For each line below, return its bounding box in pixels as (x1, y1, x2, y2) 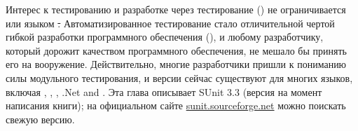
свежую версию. (6, 111, 75, 126)
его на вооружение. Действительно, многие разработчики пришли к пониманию (6, 57, 347, 71)
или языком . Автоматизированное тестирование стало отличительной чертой (6, 15, 335, 30)
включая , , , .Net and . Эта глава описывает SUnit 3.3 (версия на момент (6, 84, 322, 99)
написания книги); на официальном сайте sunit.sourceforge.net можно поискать (6, 98, 346, 113)
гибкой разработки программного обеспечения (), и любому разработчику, (6, 29, 324, 44)
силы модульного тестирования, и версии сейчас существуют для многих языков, (6, 70, 353, 85)
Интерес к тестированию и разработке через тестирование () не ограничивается (6, 2, 346, 16)
